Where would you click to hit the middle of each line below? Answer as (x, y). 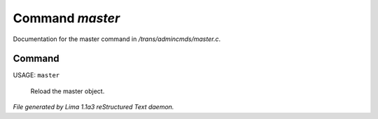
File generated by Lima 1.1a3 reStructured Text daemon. (93, 107)
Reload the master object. (68, 91)
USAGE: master (36, 75)
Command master (66, 18)
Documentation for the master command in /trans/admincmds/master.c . (117, 39)
